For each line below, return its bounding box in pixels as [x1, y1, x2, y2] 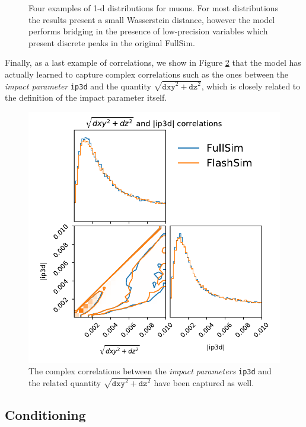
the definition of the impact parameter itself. [5, 91, 167, 104]
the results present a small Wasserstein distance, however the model [28, 13, 275, 25]
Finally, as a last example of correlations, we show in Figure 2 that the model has [5, 56, 301, 69]
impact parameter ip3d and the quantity [5, 79, 151, 92]
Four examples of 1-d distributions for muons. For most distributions [28, 2, 279, 14]
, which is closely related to [201, 79, 301, 92]
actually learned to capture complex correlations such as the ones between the [5, 68, 288, 80]
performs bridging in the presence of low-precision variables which [28, 25, 268, 37]
